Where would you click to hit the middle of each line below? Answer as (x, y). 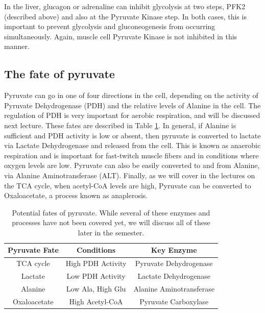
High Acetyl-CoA (96, 301)
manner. (17, 46)
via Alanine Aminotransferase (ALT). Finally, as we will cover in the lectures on (130, 175)
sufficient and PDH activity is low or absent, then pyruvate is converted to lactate (132, 135)
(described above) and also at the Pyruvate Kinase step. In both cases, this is (125, 16)
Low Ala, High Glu (96, 289)
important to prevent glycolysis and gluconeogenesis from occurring (110, 26)
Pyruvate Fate (33, 250)
